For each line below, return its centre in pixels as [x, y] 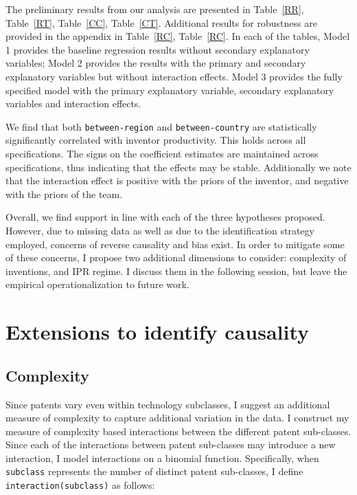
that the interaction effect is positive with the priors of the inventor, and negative [177, 180]
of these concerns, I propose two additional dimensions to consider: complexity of [176, 257]
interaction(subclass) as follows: [80, 485]
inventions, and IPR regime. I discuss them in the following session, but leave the [176, 271]
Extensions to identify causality [158, 332]
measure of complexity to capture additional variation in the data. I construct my [177, 418]
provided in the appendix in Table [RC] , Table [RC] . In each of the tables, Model [178, 36]
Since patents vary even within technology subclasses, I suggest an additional [168, 404]
